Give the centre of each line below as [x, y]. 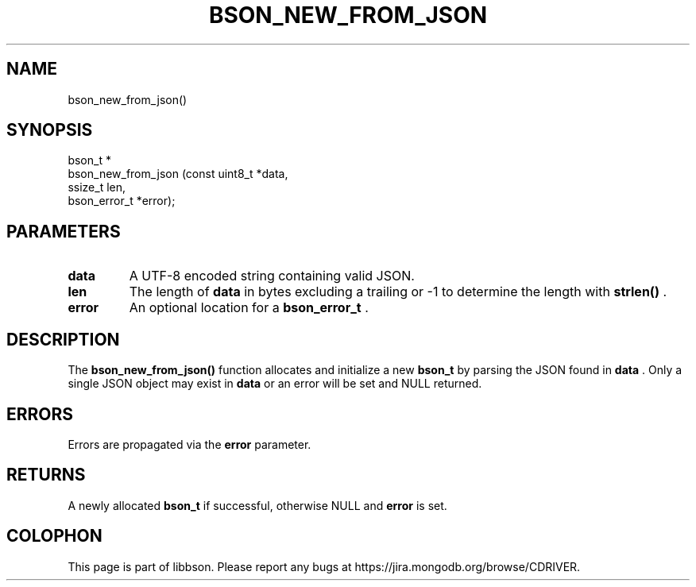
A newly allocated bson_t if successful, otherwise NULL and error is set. [257, 505]
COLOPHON [54, 536]
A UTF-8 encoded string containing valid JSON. [272, 276]
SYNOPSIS [50, 130]
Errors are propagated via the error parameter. [189, 444]
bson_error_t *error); [122, 201]
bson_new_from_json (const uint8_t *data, [178, 174]
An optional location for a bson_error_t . [249, 308]
